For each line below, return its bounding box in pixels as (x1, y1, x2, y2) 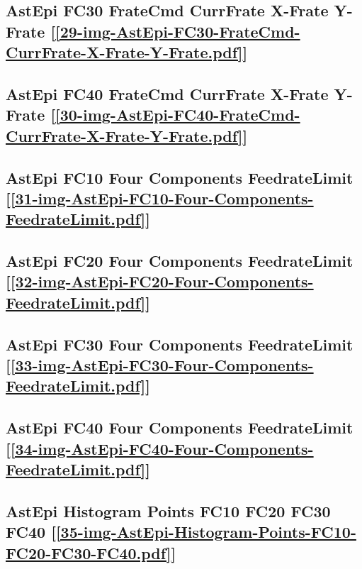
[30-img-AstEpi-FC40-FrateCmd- (55, 104, 300, 126)
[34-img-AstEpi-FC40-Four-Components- (10, 437, 314, 459)
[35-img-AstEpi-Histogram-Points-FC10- (55, 521, 356, 543)
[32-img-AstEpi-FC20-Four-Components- (10, 270, 314, 292)
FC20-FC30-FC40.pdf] (6, 541, 171, 563)
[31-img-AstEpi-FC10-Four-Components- (10, 187, 314, 209)
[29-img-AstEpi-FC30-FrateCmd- (55, 20, 300, 42)
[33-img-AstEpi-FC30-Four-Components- (10, 354, 314, 376)
